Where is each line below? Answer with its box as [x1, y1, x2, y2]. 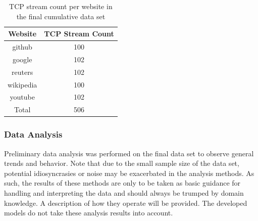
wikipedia [8, 79, 37, 90]
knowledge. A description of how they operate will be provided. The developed [4, 197, 247, 208]
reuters [12, 66, 33, 77]
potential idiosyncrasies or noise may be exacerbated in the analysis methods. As [4, 167, 254, 178]
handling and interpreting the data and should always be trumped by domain [4, 187, 244, 198]
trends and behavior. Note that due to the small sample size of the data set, [4, 158, 239, 168]
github [12, 41, 32, 52]
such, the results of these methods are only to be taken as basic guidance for [4, 178, 241, 188]
